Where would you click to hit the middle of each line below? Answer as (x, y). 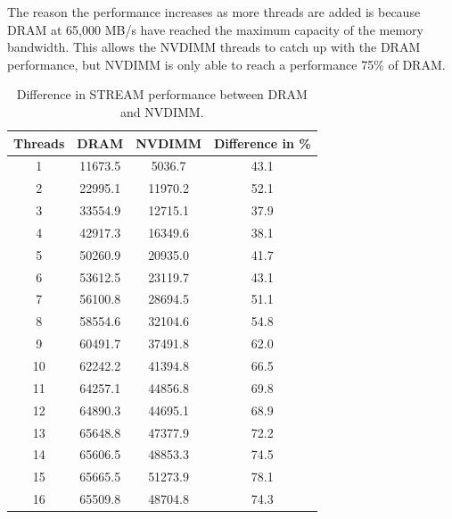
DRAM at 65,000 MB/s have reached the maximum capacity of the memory (215, 29)
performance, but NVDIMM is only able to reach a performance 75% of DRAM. (226, 64)
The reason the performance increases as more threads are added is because (214, 12)
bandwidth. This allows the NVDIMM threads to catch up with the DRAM (214, 47)
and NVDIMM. (162, 111)
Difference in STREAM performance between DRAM (162, 94)
